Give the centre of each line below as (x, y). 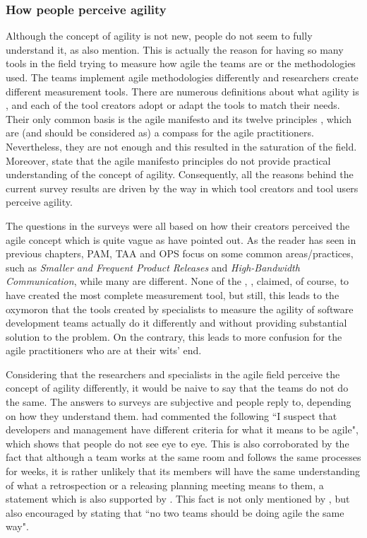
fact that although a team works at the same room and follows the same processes (183, 457)
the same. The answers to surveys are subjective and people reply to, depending (179, 402)
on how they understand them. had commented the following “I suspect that (172, 415)
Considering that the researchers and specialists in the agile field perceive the (173, 374)
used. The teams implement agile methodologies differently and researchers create (182, 77)
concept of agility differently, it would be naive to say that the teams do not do (177, 388)
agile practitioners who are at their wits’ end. (104, 350)
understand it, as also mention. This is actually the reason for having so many (175, 49)
